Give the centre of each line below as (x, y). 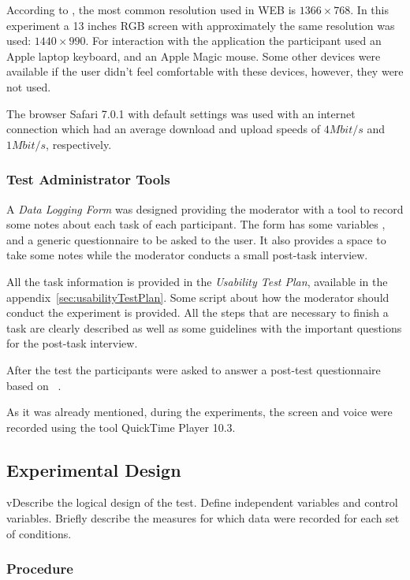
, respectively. (79, 144)
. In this (370, 9)
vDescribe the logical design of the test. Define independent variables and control (202, 502)
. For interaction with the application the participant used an (233, 41)
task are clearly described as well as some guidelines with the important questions (204, 327)
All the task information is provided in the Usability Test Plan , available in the (197, 281)
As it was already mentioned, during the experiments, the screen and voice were (199, 412)
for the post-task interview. (72, 343)
